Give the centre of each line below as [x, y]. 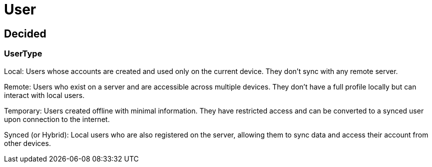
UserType [23, 54]
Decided [25, 33]
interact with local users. [44, 95]
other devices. [27, 143]
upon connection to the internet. [57, 119]
